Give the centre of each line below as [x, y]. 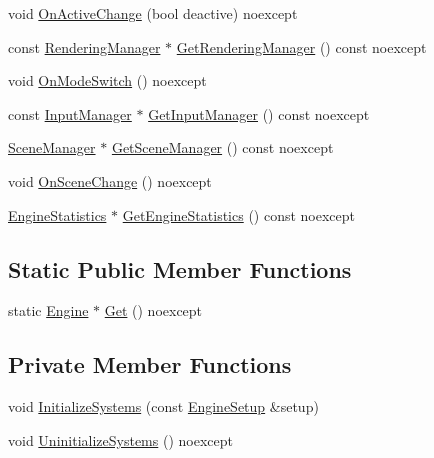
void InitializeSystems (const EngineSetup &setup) [163, 406]
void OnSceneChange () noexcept [110, 180]
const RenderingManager [84, 46]
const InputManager [70, 113]
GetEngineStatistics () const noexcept [239, 214]
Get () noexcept [153, 310]
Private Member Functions [150, 364]
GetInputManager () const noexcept [259, 113]
